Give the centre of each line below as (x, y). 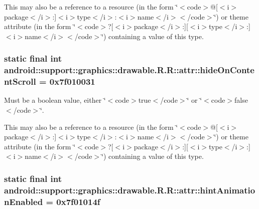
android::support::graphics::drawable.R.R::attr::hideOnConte (129, 70)
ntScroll (20, 81)
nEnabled (24, 201)
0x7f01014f (78, 201)
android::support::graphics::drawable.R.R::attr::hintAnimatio (130, 190)
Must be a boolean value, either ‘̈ (55, 100)
